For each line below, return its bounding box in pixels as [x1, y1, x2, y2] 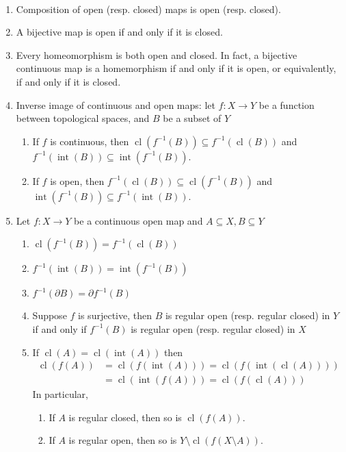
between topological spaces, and [16, 111, 150, 125]
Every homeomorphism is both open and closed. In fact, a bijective [16, 47, 297, 62]
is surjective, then [78, 308, 152, 323]
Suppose [32, 308, 67, 323]
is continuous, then [50, 134, 129, 148]
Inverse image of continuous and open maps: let [16, 97, 215, 112]
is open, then [50, 173, 105, 188]
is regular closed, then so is [68, 410, 182, 424]
